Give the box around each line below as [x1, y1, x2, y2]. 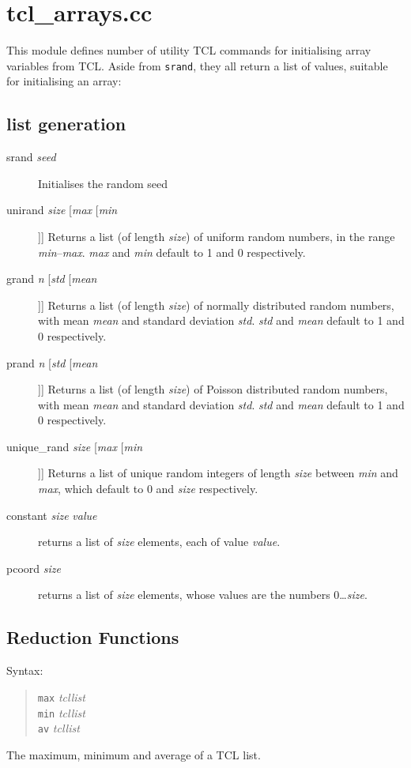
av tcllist [37, 720, 80, 736]
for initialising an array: [6, 73, 122, 89]
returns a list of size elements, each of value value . [38, 533, 281, 550]
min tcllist [37, 704, 85, 721]
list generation [6, 111, 126, 136]
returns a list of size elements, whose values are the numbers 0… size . [38, 586, 368, 603]
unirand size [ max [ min [6, 201, 118, 218]
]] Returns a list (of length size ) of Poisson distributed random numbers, [38, 381, 388, 397]
